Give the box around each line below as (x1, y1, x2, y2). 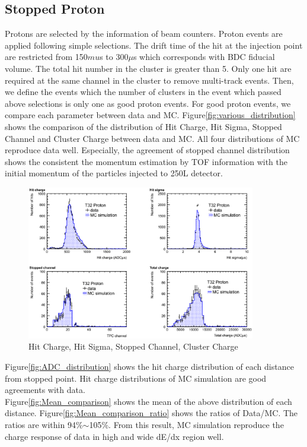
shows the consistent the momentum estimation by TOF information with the (5, 155, 287, 167)
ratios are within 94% (5, 419, 83, 430)
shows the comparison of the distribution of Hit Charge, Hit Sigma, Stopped (5, 120, 282, 132)
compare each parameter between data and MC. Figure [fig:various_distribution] (5, 109, 296, 121)
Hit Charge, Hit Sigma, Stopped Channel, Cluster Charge (28, 340, 238, 353)
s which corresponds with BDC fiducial (133, 50, 275, 63)
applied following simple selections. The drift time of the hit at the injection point (5, 39, 303, 51)
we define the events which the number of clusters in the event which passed (5, 85, 282, 98)
